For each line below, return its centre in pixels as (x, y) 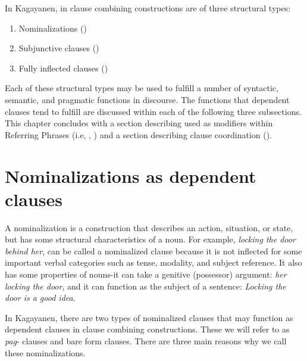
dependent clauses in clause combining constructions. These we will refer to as (147, 329)
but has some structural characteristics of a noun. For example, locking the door (150, 239)
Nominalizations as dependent (131, 175)
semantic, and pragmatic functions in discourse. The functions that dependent (147, 99)
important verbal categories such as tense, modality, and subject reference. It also (153, 262)
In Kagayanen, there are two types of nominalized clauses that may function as (149, 317)
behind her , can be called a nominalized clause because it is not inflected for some (153, 250)
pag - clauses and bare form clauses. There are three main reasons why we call (146, 341)
